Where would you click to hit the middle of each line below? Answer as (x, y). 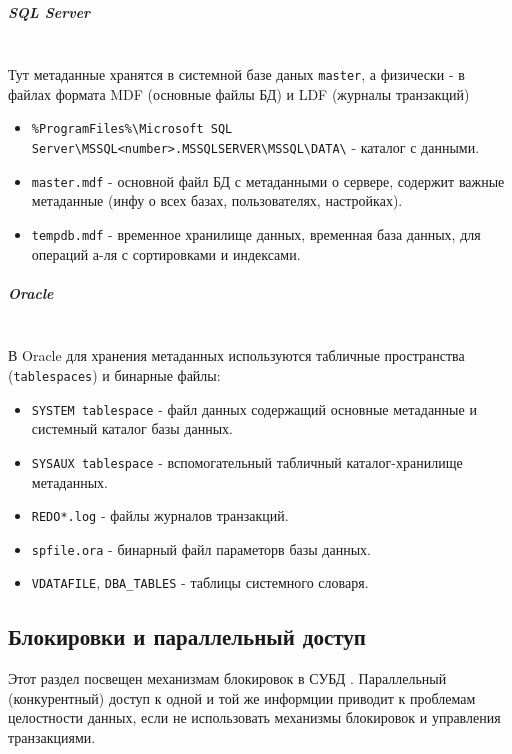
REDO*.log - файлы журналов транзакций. (160, 515)
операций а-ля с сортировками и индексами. (166, 253)
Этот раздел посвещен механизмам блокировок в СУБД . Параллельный (227, 678)
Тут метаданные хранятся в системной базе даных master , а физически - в (236, 74)
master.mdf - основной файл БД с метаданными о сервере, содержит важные (268, 180)
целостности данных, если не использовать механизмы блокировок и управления (254, 717)
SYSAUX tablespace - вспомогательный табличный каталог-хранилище (247, 461)
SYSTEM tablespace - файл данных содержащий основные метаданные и (254, 408)
